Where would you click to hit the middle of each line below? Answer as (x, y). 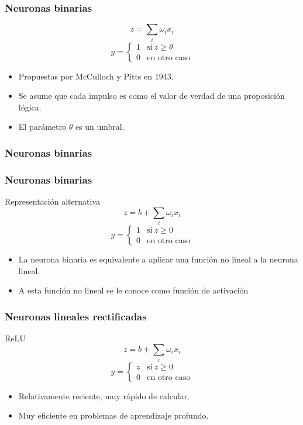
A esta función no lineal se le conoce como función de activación (133, 290)
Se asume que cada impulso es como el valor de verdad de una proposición (151, 96)
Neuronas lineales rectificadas (76, 316)
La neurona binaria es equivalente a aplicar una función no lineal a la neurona (158, 259)
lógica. (30, 107)
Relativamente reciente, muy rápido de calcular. (104, 395)
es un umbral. (100, 127)
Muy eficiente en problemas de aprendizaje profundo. (113, 415)
